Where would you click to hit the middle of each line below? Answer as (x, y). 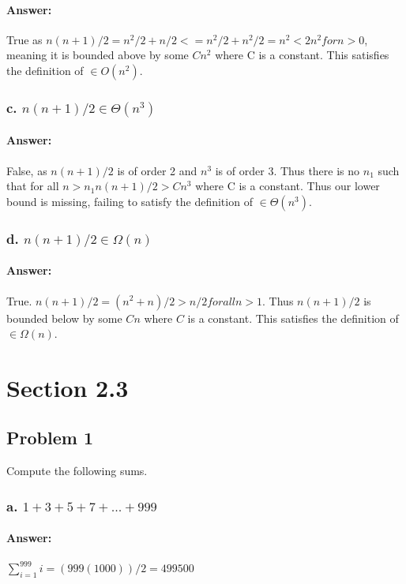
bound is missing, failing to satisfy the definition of (130, 201)
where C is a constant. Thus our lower (288, 186)
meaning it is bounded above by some (98, 55)
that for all (33, 186)
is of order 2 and (157, 170)
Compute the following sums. (77, 471)
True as (24, 39)
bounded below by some (64, 318)
